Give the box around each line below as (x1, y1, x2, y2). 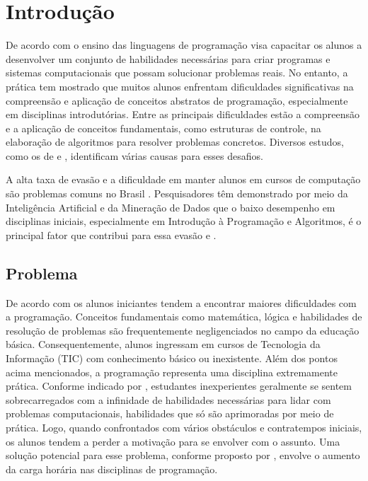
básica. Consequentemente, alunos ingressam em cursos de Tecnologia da (6, 337, 321, 352)
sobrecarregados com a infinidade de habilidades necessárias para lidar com (6, 392, 331, 407)
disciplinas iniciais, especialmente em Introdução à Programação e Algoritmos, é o (6, 214, 362, 228)
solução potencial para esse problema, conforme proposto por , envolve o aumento (6, 448, 360, 463)
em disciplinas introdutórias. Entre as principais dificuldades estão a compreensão (6, 107, 360, 122)
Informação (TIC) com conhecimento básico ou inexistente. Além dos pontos (6, 351, 338, 366)
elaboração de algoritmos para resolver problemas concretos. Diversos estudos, (6, 134, 344, 149)
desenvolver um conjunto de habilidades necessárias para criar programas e (6, 51, 330, 66)
